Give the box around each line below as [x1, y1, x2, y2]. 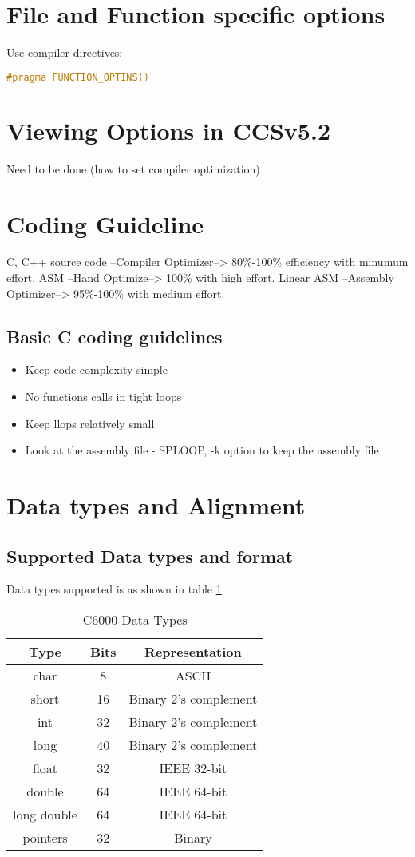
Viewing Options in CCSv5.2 [6, 113, 331, 146]
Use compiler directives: [6, 44, 123, 61]
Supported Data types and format [6, 543, 294, 568]
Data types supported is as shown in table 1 [6, 581, 222, 597]
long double [13, 804, 77, 823]
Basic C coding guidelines [6, 323, 223, 348]
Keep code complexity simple [25, 361, 168, 378]
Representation [144, 641, 242, 661]
